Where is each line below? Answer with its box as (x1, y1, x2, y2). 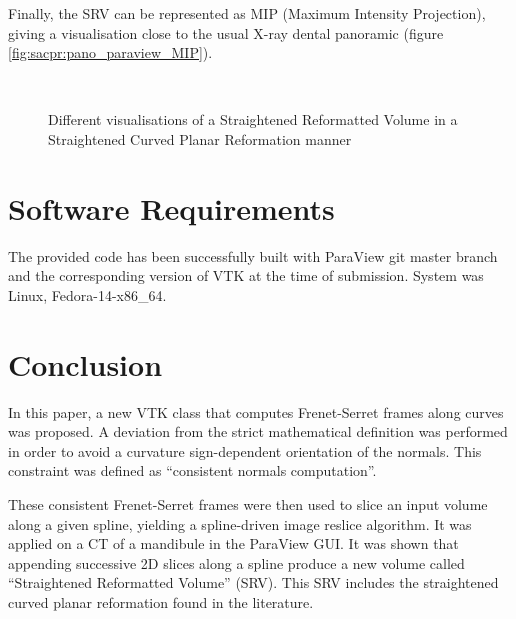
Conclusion (8, 343, 163, 384)
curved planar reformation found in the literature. (8, 591, 314, 612)
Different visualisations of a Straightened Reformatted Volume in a (48, 109, 458, 130)
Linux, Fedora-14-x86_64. (8, 284, 167, 305)
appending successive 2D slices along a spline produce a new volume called (8, 552, 465, 573)
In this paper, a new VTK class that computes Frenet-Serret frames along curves (8, 401, 504, 422)
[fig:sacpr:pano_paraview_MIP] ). (8, 42, 213, 63)
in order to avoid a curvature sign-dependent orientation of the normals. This (8, 440, 482, 461)
